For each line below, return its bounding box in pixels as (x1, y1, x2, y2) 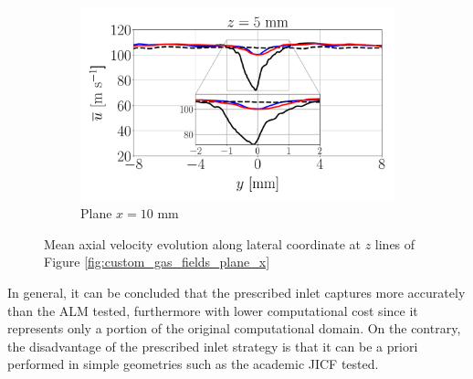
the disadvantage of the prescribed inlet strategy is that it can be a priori (7, 336, 418, 355)
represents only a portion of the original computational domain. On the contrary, (7, 319, 461, 338)
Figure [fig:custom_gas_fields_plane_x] (44, 252, 270, 271)
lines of (374, 234, 415, 253)
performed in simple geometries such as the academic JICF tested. (7, 354, 379, 374)
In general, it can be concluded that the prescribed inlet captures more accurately (7, 283, 466, 302)
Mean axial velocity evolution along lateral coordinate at (44, 234, 361, 253)
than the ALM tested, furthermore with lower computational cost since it (7, 300, 418, 320)
